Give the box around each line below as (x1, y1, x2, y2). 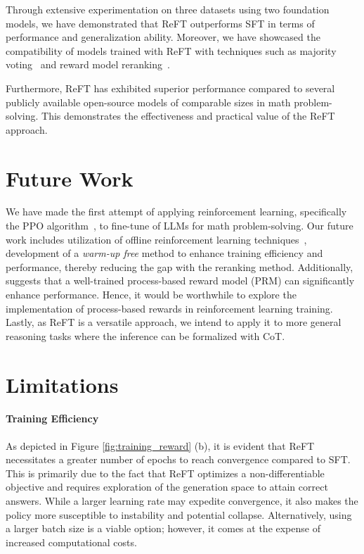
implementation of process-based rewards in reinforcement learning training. (6, 301, 333, 315)
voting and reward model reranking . (6, 57, 170, 72)
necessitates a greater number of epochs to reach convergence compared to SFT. (6, 452, 351, 467)
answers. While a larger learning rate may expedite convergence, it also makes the (6, 493, 358, 508)
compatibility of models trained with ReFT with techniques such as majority (6, 43, 337, 58)
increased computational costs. (6, 534, 137, 549)
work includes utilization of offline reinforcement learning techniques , (6, 232, 307, 246)
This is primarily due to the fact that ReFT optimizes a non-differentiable (6, 465, 325, 480)
